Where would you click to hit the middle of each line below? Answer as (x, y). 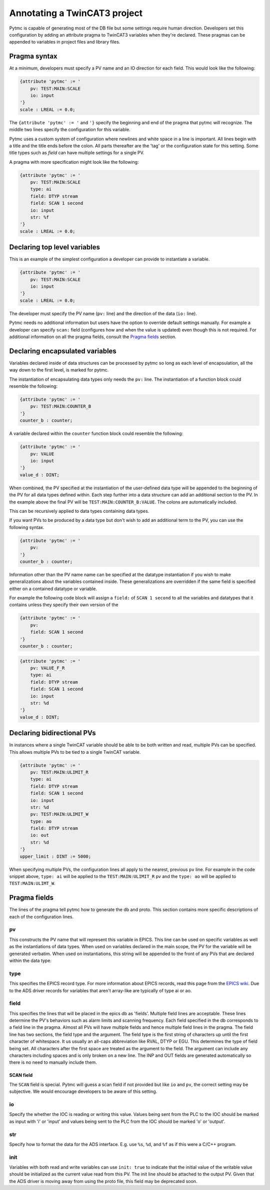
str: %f (40, 217)
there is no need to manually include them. (53, 1062)
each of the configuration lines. (41, 917)
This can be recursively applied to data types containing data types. (79, 511)
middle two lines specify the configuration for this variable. (70, 130)
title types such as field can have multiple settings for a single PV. (77, 153)
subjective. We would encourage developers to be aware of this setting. (83, 1091)
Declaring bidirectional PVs (52, 733)
